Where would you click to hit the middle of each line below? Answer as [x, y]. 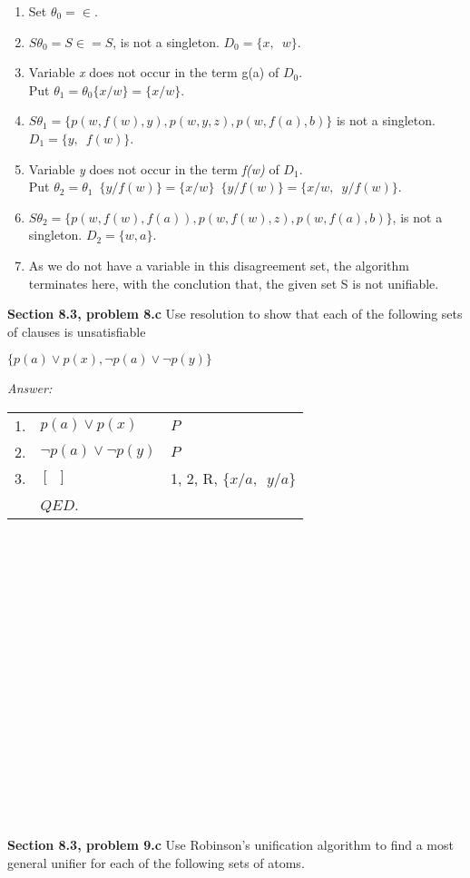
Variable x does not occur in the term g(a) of [154, 72]
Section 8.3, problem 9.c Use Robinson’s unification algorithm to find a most [230, 844]
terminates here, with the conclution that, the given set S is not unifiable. [234, 283]
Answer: [30, 388]
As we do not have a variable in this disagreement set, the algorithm [219, 265]
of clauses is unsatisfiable [77, 331]
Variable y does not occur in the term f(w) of [154, 168]
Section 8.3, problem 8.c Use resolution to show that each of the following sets [235, 314]
